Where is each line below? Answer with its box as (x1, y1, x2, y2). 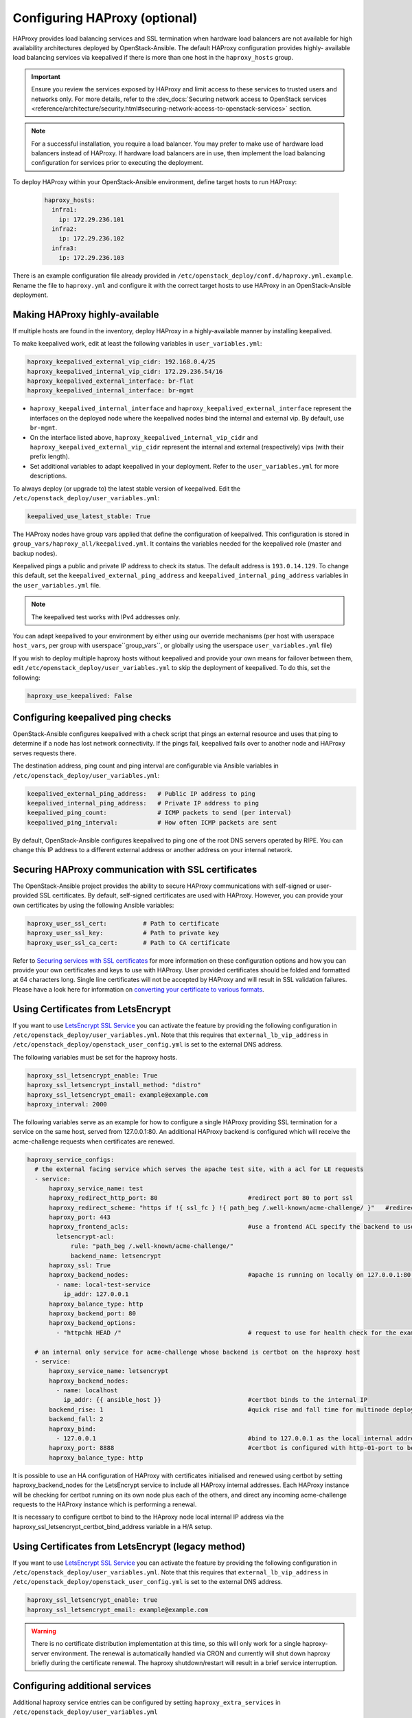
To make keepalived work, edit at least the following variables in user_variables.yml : (12, 339, 262, 348)
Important (31, 72, 61, 80)
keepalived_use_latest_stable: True (27, 512, 151, 520)
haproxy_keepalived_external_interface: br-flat (27, 377, 194, 385)
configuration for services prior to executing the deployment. (31, 159, 204, 167)
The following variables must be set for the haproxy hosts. (12, 1053, 178, 1061)
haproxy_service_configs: (27, 1155, 115, 1163)
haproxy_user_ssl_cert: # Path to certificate (27, 919, 220, 927)
